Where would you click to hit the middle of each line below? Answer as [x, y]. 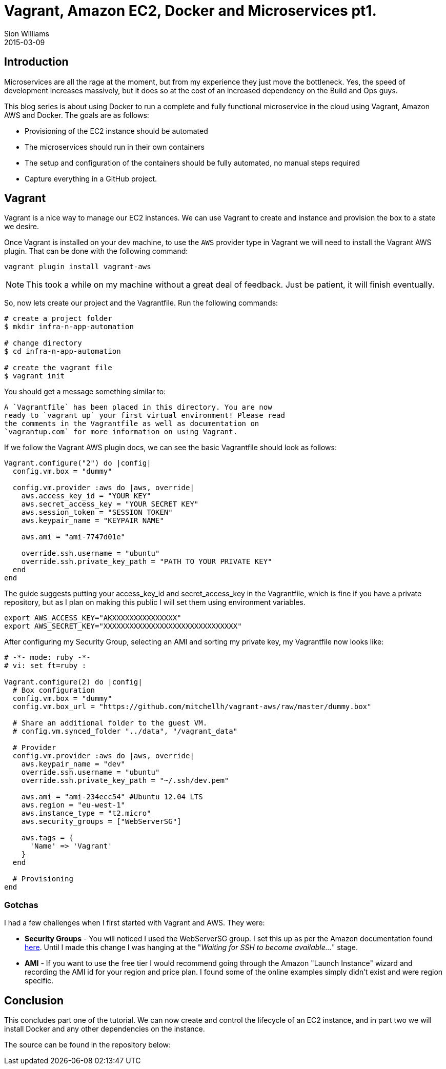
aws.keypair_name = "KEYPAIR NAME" [93, 521]
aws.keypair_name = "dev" [73, 764]
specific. [39, 981]
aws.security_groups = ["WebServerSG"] [101, 822]
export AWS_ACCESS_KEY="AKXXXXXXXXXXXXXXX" [93, 618]
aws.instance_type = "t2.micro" [86, 813]
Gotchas [21, 905]
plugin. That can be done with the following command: [96, 251]
